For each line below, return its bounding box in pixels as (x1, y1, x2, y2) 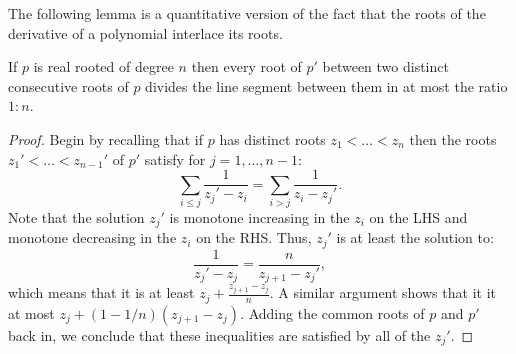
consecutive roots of (8, 75, 129, 96)
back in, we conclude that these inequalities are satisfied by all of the (8, 324, 431, 345)
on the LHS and (369, 206, 468, 227)
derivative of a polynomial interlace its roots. (8, 22, 283, 43)
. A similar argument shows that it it (269, 282, 496, 303)
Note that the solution (8, 206, 145, 227)
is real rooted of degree (33, 56, 174, 77)
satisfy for (144, 148, 206, 169)
